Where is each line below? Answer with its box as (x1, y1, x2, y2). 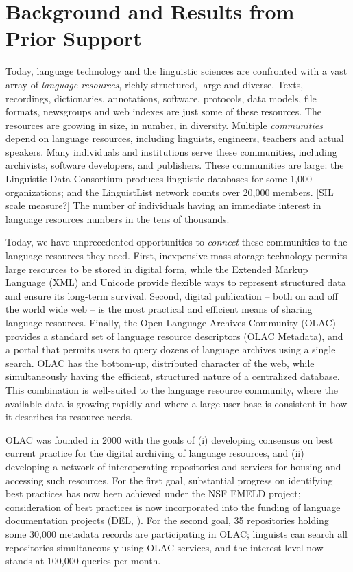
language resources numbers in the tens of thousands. (5, 211, 230, 226)
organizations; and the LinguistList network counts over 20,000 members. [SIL (5, 184, 334, 199)
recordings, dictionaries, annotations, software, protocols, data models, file (5, 91, 317, 105)
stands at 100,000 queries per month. (5, 553, 161, 568)
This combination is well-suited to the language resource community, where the (5, 382, 338, 396)
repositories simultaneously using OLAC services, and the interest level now (5, 540, 324, 554)
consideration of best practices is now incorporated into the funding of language (5, 499, 341, 514)
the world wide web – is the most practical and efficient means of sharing (5, 302, 313, 316)
